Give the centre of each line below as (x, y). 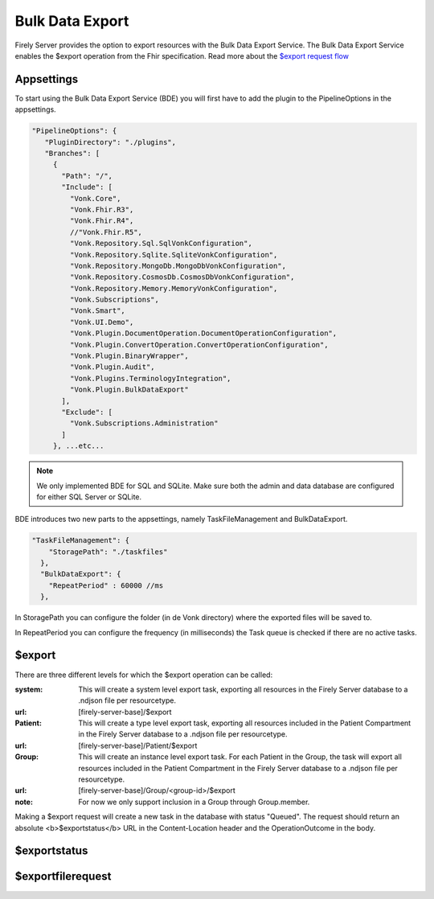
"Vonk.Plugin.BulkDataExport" (129, 390)
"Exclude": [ (87, 412)
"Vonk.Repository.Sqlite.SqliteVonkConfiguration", (174, 255)
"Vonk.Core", (95, 198)
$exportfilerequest (63, 876)
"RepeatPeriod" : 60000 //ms (106, 585)
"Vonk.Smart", (98, 311)
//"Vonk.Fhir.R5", (106, 232)
